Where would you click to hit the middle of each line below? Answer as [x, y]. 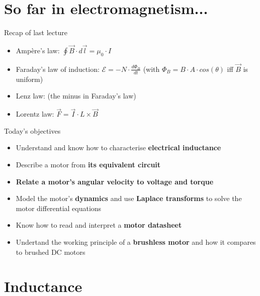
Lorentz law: [35, 114]
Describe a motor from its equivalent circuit [88, 164]
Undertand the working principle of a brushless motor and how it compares [136, 241]
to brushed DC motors [51, 252]
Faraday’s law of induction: [58, 69]
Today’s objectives [32, 130]
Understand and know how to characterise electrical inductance [118, 147]
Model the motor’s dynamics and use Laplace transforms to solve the [129, 198]
